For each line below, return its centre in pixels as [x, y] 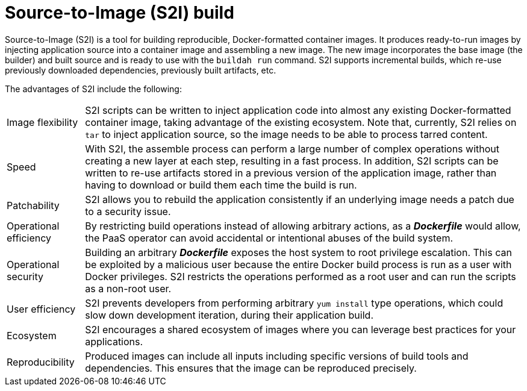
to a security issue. [128, 211]
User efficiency [41, 309]
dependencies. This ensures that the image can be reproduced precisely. [251, 368]
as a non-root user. [128, 288]
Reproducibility [41, 362]
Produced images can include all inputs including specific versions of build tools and [277, 356]
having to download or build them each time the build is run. [221, 185]
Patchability [33, 205]
